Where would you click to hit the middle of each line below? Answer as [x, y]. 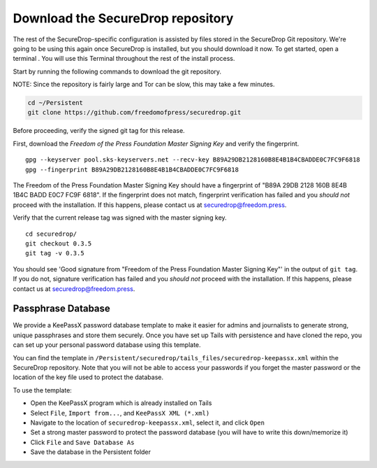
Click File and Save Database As [82, 442]
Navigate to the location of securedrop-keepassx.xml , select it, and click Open [148, 423]
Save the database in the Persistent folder [91, 452]
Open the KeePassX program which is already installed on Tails [121, 403]
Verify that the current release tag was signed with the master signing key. [120, 218]
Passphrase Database [62, 309]
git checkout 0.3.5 [59, 243]
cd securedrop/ [51, 234]
